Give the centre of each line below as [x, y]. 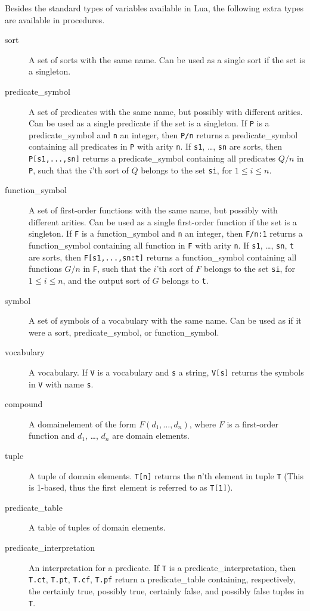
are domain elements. [151, 435]
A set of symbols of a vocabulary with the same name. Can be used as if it [165, 320]
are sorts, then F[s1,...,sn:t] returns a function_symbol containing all [163, 257]
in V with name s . [61, 384]
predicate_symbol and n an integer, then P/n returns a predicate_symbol [163, 134]
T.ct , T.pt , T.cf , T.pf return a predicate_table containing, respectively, [162, 579]
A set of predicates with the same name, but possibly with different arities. [166, 111]
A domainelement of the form [83, 424]
